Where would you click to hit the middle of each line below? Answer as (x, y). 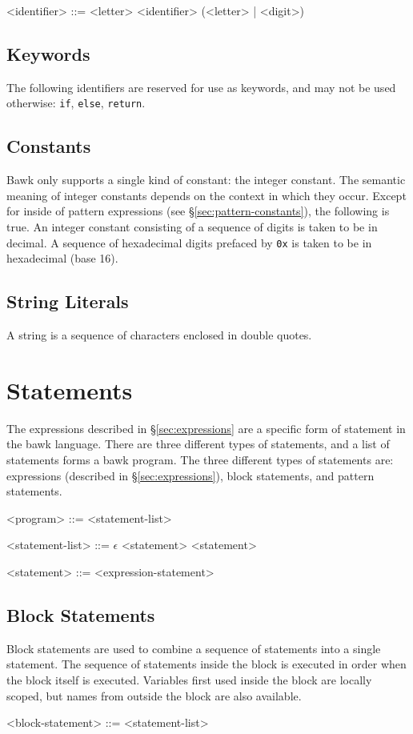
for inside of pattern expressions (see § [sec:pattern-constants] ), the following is (198, 211)
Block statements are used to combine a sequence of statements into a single (194, 648)
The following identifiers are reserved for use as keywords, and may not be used (201, 87)
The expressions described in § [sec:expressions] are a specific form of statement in (206, 428)
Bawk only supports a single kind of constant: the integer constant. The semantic (206, 180)
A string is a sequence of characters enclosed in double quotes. (159, 335)
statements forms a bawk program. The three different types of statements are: (200, 459)
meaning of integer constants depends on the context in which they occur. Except (206, 195)
